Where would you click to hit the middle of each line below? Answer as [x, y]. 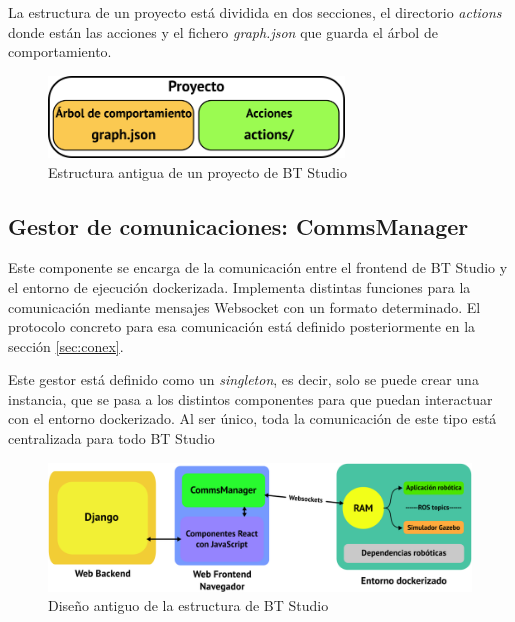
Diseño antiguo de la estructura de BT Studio [188, 605]
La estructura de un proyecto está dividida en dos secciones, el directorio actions [255, 12]
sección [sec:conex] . [66, 345]
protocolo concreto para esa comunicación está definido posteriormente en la [242, 326]
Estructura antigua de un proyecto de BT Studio [197, 171]
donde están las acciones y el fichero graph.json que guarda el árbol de [223, 31]
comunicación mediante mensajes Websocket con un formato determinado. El [244, 306]
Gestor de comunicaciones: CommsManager [238, 225]
